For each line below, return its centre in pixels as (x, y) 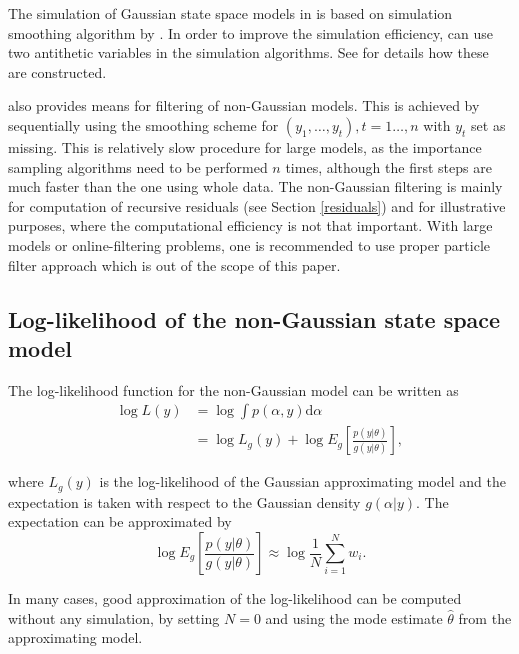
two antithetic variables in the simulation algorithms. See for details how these (248, 52)
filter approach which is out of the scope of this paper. (174, 264)
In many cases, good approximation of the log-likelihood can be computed (235, 598)
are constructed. (57, 71)
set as (488, 124)
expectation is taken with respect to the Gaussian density (184, 501)
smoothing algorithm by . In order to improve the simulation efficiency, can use (250, 32)
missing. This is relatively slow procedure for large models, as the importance (245, 146)
